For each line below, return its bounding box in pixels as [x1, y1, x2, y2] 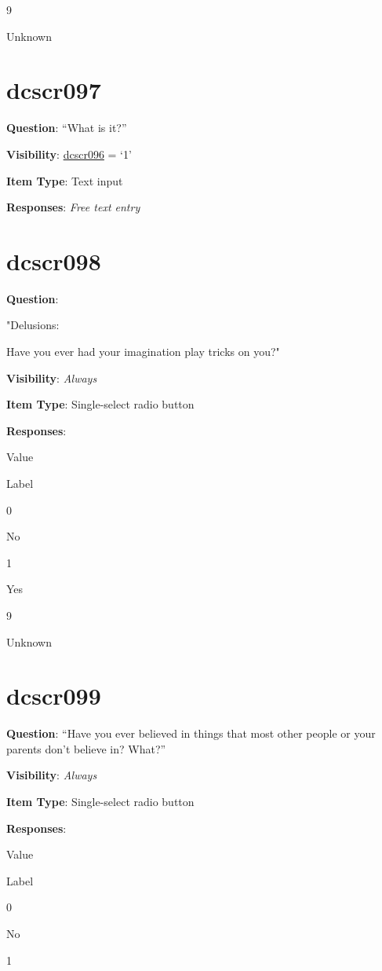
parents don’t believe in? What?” [6, 740, 166, 757]
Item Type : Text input [6, 172, 123, 189]
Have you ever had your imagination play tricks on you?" [6, 343, 280, 359]
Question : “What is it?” [6, 119, 127, 136]
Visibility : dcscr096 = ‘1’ [6, 145, 132, 162]
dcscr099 [6, 680, 101, 712]
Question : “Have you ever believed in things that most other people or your [6, 725, 376, 742]
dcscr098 [6, 244, 101, 277]
